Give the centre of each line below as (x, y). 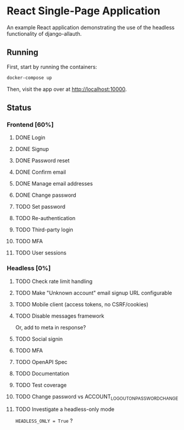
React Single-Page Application (83, 11)
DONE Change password (46, 195)
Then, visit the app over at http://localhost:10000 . (67, 89)
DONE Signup (32, 149)
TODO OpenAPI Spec (41, 362)
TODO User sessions (41, 253)
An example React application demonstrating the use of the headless (91, 27)
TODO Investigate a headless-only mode (65, 409)
